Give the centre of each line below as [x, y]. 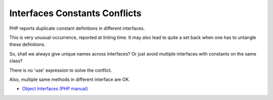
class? [16, 61]
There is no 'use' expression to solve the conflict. [61, 70]
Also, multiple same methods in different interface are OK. [70, 79]
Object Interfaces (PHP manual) [55, 89]
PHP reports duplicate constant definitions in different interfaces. [77, 28]
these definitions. [27, 44]
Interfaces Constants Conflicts [75, 13]
